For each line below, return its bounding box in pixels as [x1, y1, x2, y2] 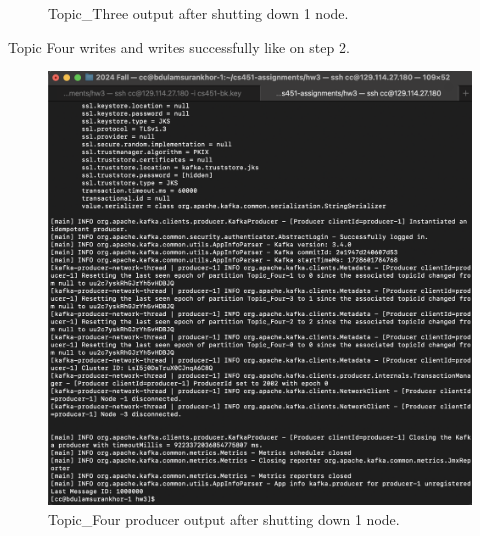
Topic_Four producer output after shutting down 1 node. [48, 508, 400, 529]
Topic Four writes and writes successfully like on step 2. [8, 36, 350, 57]
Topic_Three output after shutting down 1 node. [48, 3, 349, 23]
